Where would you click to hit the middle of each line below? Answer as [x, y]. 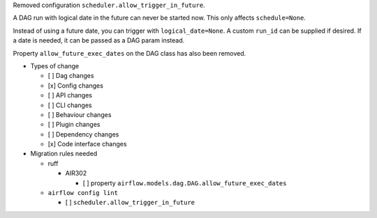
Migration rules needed [64, 154]
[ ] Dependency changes [83, 134]
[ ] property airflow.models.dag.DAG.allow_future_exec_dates [185, 183]
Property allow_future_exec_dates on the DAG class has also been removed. [130, 53]
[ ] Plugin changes [74, 125]
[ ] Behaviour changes [80, 114]
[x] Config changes [76, 85]
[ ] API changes [70, 95]
